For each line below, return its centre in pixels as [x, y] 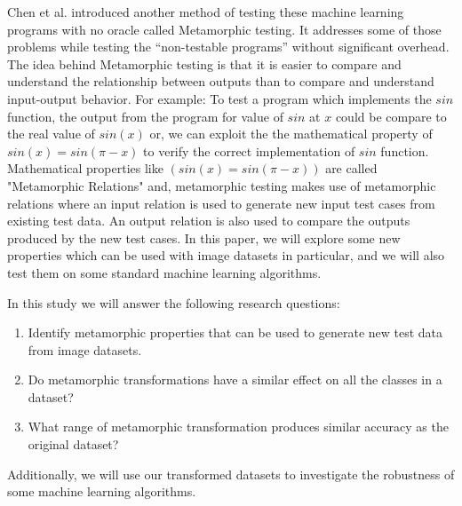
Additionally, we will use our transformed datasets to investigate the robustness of [231, 474]
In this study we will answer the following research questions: [174, 302]
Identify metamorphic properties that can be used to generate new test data [235, 332]
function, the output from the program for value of [145, 116]
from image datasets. [85, 349]
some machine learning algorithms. [102, 491]
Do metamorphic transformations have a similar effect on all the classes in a [235, 379]
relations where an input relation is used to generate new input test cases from [221, 203]
